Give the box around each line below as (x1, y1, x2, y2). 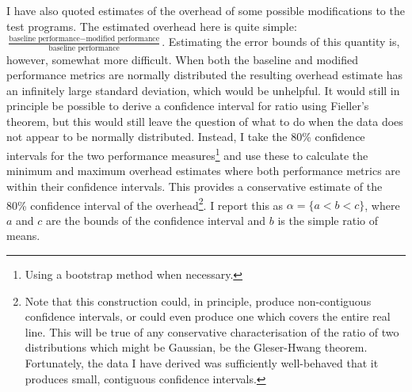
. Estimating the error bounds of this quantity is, (162, 33, 400, 50)
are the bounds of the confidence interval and (46, 211, 266, 228)
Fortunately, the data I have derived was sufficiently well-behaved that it (25, 354, 379, 371)
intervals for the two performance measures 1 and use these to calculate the (6, 145, 368, 163)
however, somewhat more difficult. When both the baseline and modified (6, 51, 358, 67)
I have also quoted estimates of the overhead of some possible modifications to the (6, 2, 405, 18)
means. (6, 227, 40, 244)
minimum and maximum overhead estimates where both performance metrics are (6, 162, 401, 179)
